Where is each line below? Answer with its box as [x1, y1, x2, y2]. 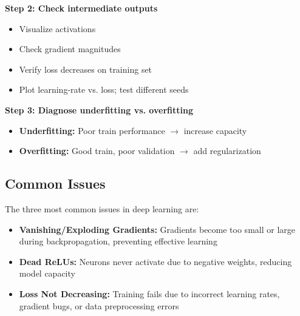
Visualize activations [19, 22, 96, 35]
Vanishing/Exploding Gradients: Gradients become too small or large [19, 223, 295, 235]
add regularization [193, 144, 261, 157]
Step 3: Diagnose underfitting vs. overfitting [5, 103, 193, 116]
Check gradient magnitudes [19, 42, 121, 55]
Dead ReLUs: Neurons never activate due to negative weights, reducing [19, 255, 292, 267]
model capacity [19, 267, 75, 280]
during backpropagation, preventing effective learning [19, 235, 217, 247]
